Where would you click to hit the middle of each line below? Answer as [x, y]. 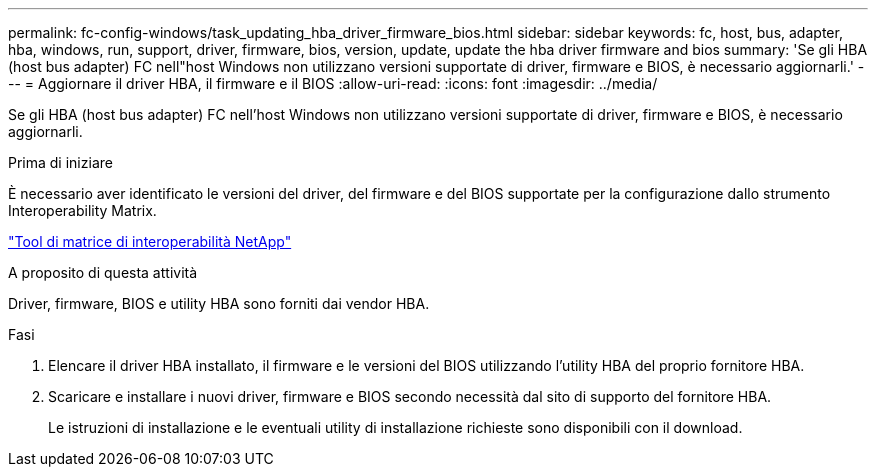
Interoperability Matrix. [82, 210]
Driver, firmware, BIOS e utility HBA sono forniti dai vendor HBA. [219, 303]
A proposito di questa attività [103, 272]
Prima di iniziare [60, 162]
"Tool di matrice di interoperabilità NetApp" [150, 241]
